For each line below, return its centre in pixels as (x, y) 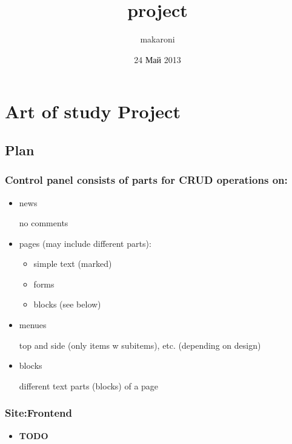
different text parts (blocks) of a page (89, 385)
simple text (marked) (73, 264)
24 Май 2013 (158, 59)
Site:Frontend (39, 413)
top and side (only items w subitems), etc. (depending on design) (140, 345)
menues (33, 325)
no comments (44, 223)
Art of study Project (93, 111)
